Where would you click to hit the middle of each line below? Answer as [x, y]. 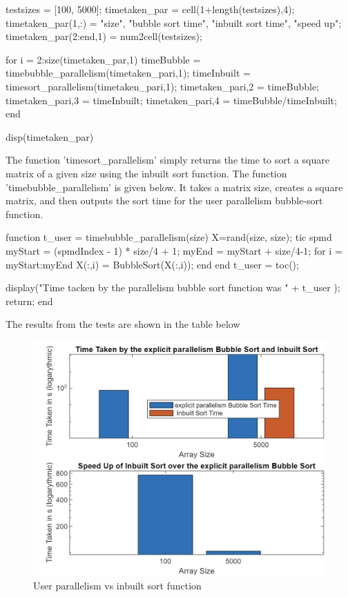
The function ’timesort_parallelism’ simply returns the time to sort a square [167, 160]
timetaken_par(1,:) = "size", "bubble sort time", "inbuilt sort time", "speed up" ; [174, 22]
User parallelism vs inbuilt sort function [117, 585]
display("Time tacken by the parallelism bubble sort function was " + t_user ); [173, 287]
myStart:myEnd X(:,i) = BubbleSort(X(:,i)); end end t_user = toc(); [152, 264]
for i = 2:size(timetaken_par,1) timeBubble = [103, 59]
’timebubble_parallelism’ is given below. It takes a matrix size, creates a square [174, 187]
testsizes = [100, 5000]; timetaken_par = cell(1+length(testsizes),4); [150, 9]
